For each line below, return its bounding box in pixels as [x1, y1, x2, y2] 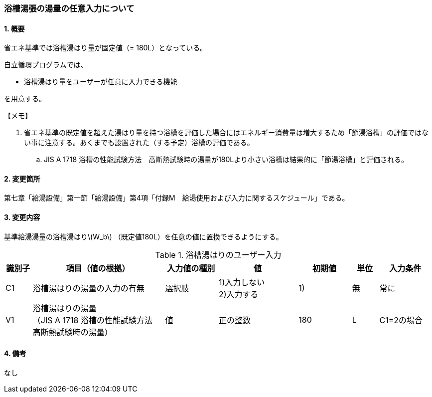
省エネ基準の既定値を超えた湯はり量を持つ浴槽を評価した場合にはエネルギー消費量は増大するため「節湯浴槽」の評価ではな [24, 128, 429, 137]
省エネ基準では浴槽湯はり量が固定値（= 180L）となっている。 [4, 43, 207, 52]
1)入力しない [219, 277, 265, 287]
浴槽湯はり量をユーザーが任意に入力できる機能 [24, 77, 177, 86]
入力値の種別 [167, 263, 215, 273]
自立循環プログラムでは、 [4, 60, 88, 69]
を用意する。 [4, 94, 46, 103]
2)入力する [219, 289, 259, 299]
